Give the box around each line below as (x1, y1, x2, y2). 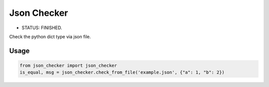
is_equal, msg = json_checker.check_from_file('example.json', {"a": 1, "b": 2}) (19, 70, 225, 75)
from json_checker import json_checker (19, 62, 117, 68)
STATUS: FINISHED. (21, 25, 62, 31)
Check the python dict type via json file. (9, 34, 91, 40)
